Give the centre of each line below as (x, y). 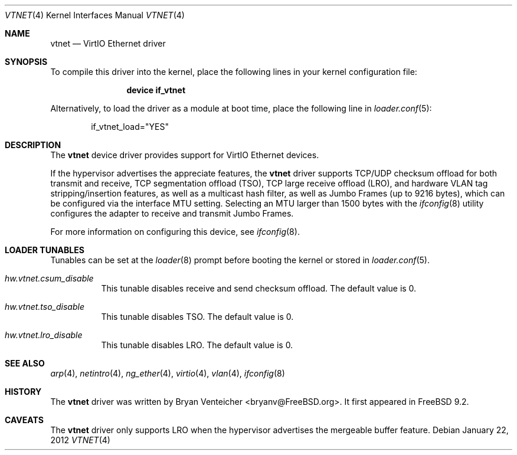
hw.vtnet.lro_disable (44, 335)
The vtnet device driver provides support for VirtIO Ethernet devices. (185, 155)
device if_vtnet (156, 90)
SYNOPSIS (26, 62)
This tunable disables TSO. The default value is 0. (197, 317)
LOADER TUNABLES (45, 250)
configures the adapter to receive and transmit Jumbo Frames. (172, 213)
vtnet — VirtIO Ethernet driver (108, 43)
